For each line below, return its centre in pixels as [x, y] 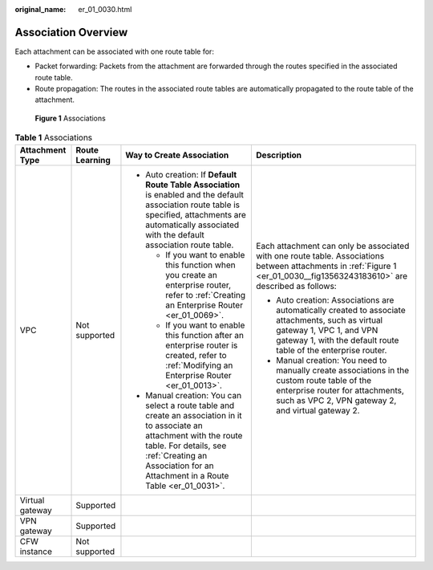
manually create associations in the [342, 370]
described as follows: [296, 286]
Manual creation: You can [194, 395]
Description [279, 155]
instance [36, 552]
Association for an [180, 466]
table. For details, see [186, 446]
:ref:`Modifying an [199, 365]
